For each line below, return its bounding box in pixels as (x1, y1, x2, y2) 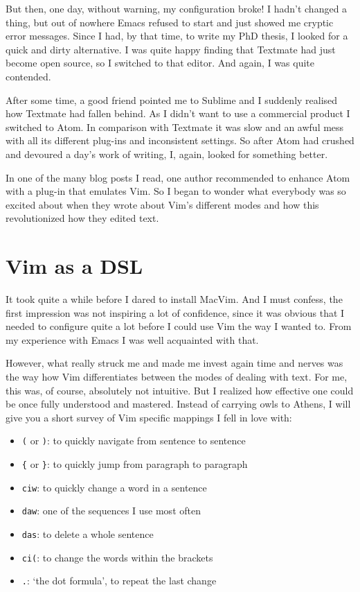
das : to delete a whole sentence (21, 527, 154, 541)
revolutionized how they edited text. (6, 211, 159, 225)
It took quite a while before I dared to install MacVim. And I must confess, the (6, 292, 343, 306)
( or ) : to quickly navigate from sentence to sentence (21, 433, 246, 448)
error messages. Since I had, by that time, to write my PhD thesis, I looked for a (6, 28, 348, 43)
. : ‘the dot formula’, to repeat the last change (21, 573, 217, 588)
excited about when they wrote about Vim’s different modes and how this (6, 197, 319, 211)
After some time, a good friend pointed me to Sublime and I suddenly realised (6, 92, 338, 107)
